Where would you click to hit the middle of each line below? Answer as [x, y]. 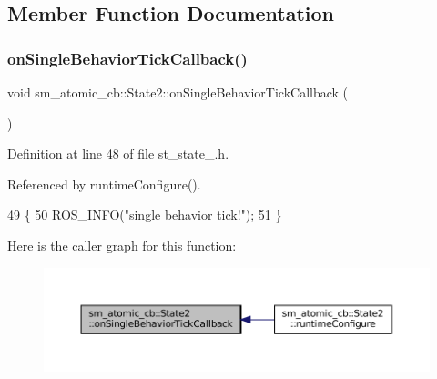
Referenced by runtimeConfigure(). [104, 184]
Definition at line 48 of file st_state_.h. [118, 154]
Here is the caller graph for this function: [122, 245]
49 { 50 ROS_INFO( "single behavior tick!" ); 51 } [145, 215]
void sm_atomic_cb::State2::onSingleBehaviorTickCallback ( [178, 92]
